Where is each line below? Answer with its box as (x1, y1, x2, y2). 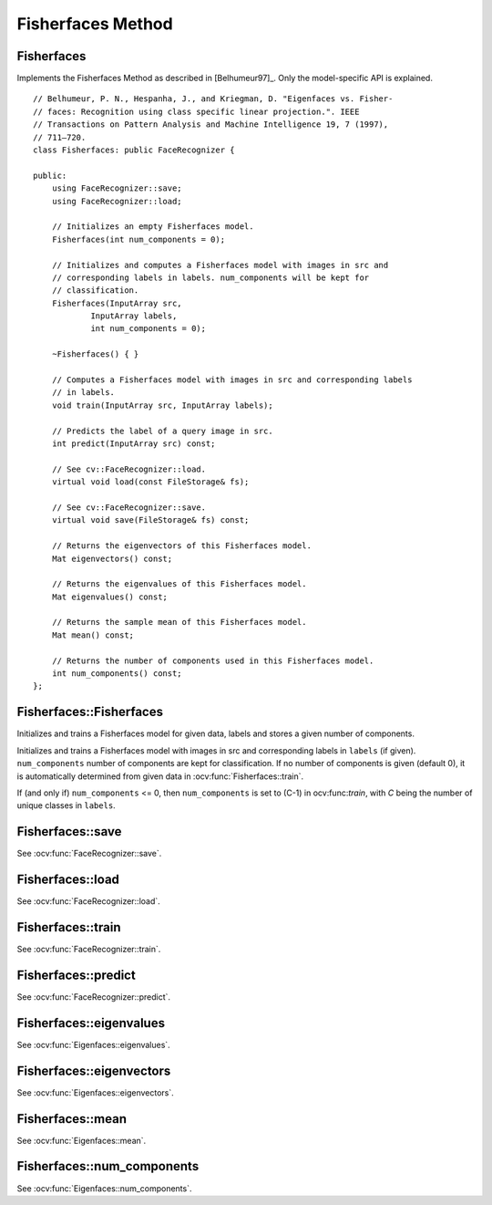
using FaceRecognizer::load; (51, 196, 182, 206)
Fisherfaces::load (16, 872, 120, 887)
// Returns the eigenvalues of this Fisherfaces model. (51, 579, 307, 589)
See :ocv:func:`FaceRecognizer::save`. (16, 848, 162, 859)
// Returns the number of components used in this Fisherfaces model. (51, 655, 374, 666)
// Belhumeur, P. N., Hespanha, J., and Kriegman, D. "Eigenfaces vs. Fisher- (33, 94, 394, 104)
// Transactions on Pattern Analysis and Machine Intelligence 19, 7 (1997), (33, 119, 389, 130)
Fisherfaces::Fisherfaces (16, 704, 164, 720)
